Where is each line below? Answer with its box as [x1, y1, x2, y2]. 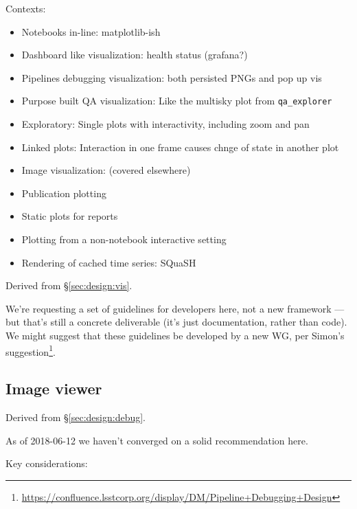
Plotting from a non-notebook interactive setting [21, 232, 227, 246]
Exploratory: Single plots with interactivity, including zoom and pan [21, 117, 310, 131]
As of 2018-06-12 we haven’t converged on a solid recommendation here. [5, 433, 308, 447]
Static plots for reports [21, 209, 118, 223]
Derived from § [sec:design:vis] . [5, 278, 133, 293]
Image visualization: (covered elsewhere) [21, 163, 191, 177]
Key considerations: [5, 456, 88, 471]
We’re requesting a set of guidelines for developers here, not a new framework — [5, 301, 345, 315]
